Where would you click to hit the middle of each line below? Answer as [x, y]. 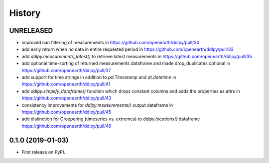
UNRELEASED [31, 31]
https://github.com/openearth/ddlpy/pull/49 [67, 126]
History [25, 13]
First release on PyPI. [44, 152]
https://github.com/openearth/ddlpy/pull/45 [67, 112]
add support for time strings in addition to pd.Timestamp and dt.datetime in [99, 78]
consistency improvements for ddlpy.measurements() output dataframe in [97, 105]
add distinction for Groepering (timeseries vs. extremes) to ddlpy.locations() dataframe [111, 119]
